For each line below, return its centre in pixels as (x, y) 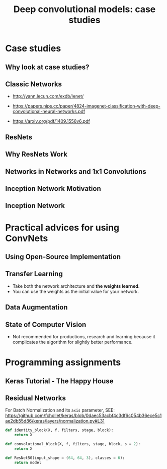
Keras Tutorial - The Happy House (59, 381)
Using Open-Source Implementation (63, 257)
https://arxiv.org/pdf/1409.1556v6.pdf (51, 121)
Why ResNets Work (36, 154)
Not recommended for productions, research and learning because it (84, 336)
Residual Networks (36, 398)
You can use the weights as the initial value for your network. (76, 291)
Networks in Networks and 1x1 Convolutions (76, 171)
